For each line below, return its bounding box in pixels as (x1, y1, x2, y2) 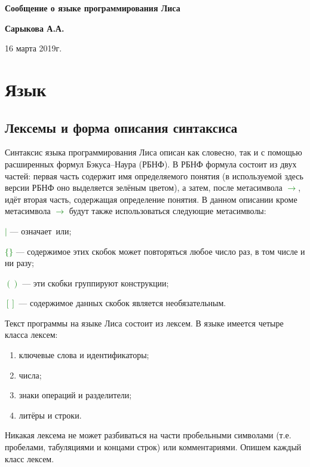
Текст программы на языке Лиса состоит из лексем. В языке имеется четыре (5, 316, 284, 329)
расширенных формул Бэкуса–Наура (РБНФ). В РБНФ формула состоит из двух (5, 157, 297, 170)
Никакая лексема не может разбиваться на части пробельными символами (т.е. (5, 429, 291, 441)
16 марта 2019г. (5, 42, 62, 54)
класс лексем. (5, 452, 54, 465)
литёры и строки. (19, 408, 82, 421)
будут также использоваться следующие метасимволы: (69, 204, 266, 217)
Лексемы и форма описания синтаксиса (5, 118, 238, 136)
